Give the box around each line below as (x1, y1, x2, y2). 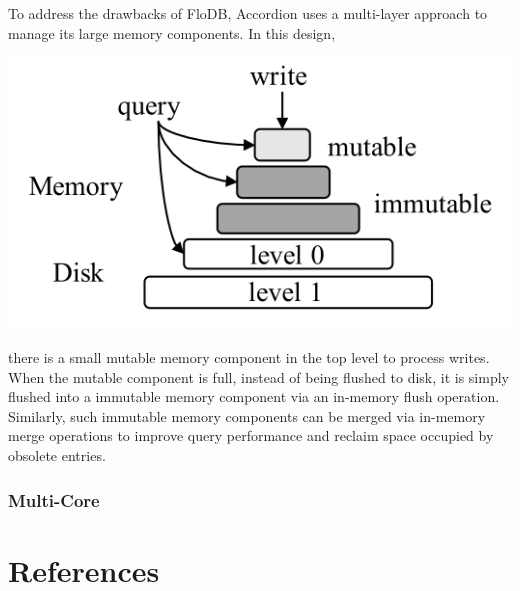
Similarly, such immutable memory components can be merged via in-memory (8, 405, 486, 426)
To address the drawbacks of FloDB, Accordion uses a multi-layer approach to (8, 3, 488, 23)
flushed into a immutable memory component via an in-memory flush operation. (8, 386, 500, 407)
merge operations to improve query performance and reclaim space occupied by (8, 425, 494, 446)
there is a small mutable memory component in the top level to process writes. (8, 347, 490, 368)
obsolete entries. (8, 445, 106, 466)
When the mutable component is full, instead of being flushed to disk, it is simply (8, 366, 509, 387)
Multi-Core (8, 487, 100, 512)
